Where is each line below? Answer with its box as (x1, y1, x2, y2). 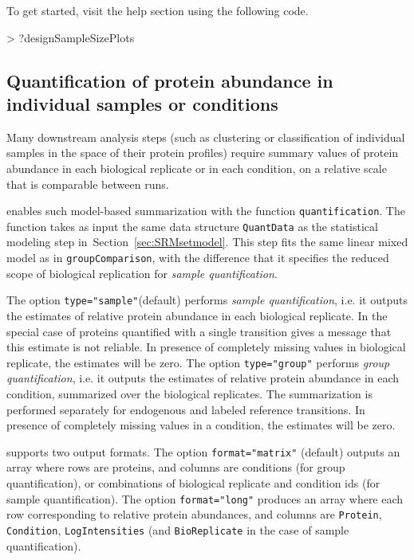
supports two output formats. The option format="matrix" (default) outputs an (6, 443, 400, 460)
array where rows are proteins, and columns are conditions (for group (6, 459, 345, 476)
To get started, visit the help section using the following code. (6, 2, 309, 18)
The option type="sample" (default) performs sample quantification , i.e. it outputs (6, 292, 408, 308)
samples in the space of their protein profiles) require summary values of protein (6, 144, 399, 161)
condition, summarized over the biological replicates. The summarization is (6, 386, 373, 401)
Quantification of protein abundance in (6, 68, 333, 92)
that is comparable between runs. (6, 175, 169, 192)
